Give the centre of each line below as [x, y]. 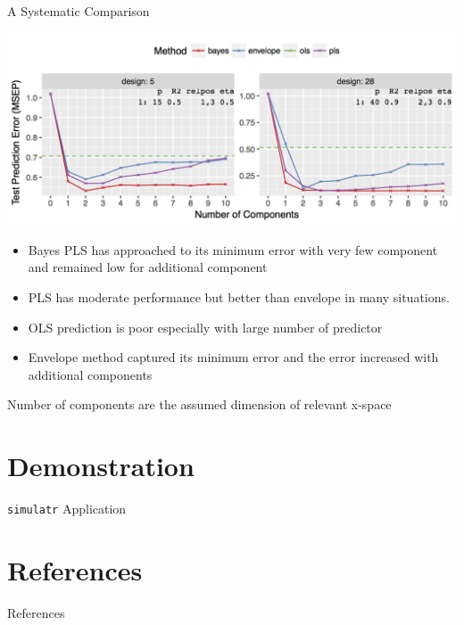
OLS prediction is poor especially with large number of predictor [205, 327]
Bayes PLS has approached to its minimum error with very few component [233, 249]
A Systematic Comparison [79, 11]
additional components [90, 374]
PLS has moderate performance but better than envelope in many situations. [239, 296]
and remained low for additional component [148, 267]
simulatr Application [67, 509]
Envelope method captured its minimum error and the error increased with [233, 357]
